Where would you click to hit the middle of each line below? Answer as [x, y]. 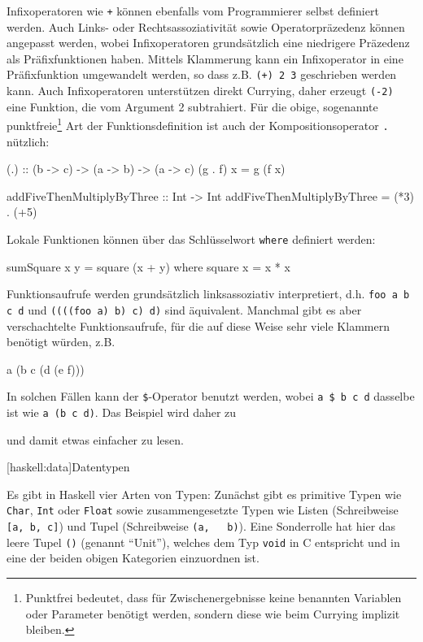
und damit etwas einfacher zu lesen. [95, 439]
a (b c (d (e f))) [46, 369]
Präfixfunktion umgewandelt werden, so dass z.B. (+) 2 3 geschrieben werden [202, 74]
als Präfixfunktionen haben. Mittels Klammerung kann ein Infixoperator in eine [205, 58]
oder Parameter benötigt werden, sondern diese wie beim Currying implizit [213, 613]
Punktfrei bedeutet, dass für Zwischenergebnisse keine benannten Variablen [214, 598]
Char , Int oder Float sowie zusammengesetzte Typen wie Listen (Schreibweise [203, 510]
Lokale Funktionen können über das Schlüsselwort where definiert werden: [191, 239]
